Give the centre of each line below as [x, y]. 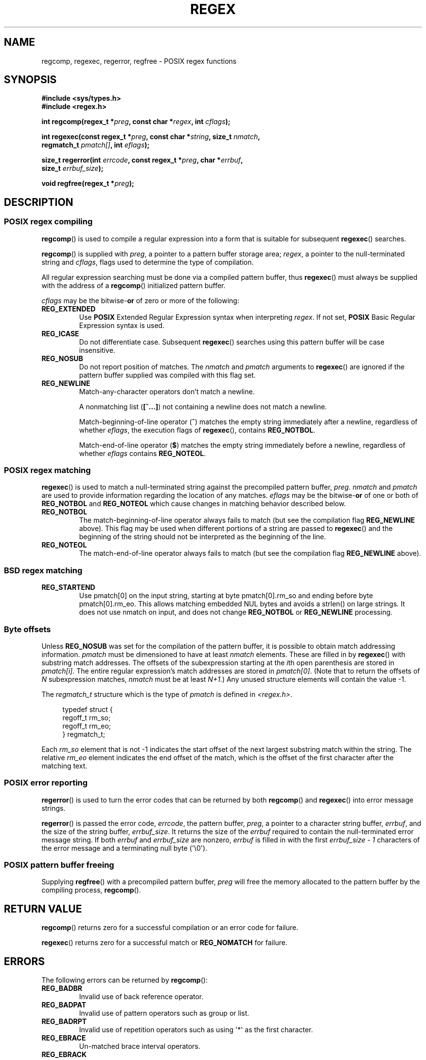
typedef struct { [88, 709]
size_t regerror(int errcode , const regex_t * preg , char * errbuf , [142, 160]
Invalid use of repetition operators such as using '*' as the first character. [196, 1030]
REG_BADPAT [64, 1005]
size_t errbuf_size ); [72, 168]
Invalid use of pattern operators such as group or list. [164, 1013]
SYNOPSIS [30, 80]
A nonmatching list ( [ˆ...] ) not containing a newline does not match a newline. [203, 406]
